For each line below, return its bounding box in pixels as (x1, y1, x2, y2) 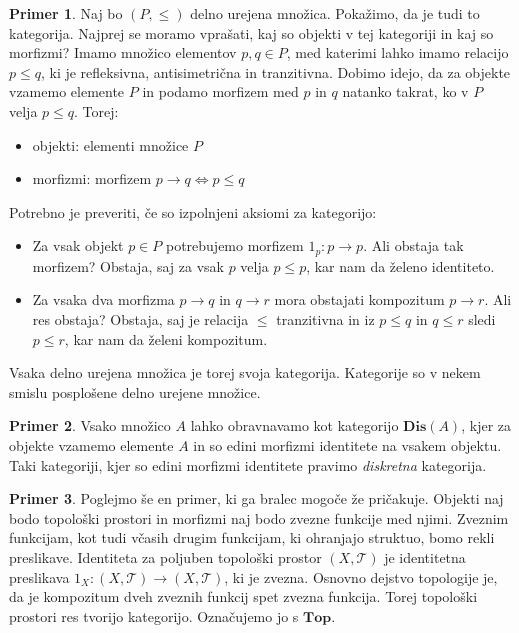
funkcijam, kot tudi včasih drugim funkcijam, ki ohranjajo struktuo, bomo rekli (9, 527, 495, 548)
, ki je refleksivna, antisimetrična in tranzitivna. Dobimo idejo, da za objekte (40, 61, 511, 82)
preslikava (9, 566, 70, 587)
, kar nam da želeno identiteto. (306, 255, 495, 276)
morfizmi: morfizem (32, 168, 152, 189)
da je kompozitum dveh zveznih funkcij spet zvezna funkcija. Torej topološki (9, 586, 478, 607)
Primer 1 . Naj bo (9, 3, 123, 23)
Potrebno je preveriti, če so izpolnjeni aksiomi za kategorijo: (9, 201, 377, 222)
